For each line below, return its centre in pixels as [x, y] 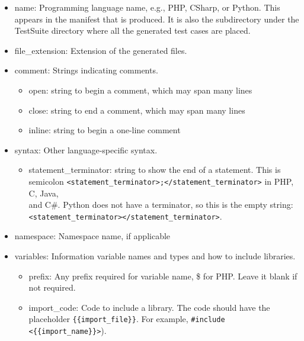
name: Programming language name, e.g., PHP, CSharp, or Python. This [147, 7]
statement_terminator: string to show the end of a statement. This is [155, 170]
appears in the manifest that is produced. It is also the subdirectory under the [157, 19]
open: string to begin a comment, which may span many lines [140, 90]
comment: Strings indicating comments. [86, 70]
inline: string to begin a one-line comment [105, 130]
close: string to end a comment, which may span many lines [137, 110]
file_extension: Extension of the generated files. [101, 50]
